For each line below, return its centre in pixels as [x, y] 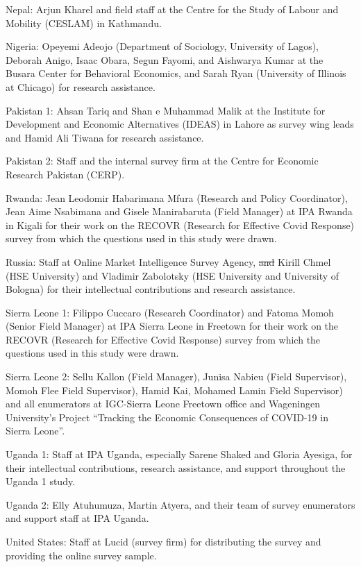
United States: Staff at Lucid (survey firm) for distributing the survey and [163, 541]
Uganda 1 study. [41, 481]
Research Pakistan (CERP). [65, 174]
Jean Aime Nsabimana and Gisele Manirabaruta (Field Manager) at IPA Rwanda [179, 211]
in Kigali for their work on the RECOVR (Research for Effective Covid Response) [180, 225]
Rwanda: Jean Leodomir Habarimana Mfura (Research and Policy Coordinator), [177, 197]
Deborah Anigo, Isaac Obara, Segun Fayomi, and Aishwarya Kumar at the [165, 59]
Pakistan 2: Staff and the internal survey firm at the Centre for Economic [162, 161]
